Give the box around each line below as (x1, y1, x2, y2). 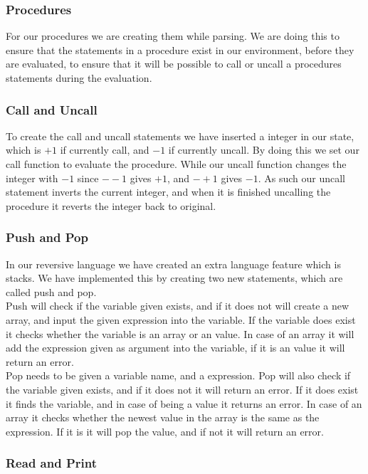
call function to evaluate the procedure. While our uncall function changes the (6, 157, 347, 171)
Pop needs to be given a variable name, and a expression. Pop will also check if (6, 368, 351, 383)
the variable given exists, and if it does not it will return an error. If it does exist (6, 381, 359, 396)
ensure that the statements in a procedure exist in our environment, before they (6, 42, 354, 57)
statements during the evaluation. (6, 70, 152, 85)
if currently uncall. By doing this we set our (168, 142, 359, 157)
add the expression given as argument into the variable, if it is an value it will (6, 340, 345, 355)
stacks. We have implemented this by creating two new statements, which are (6, 270, 343, 285)
